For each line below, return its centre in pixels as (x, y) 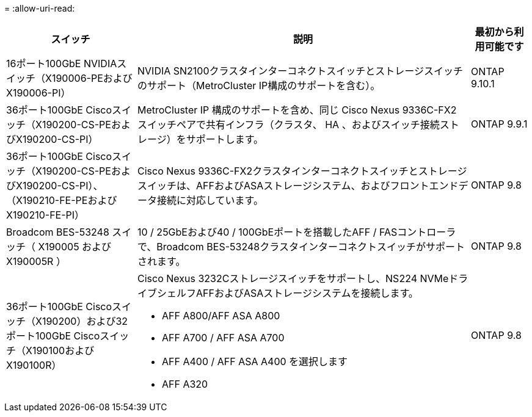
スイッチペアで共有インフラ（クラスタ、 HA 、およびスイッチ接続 (289, 125)
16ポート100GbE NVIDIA (62, 63)
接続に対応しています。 (210, 200)
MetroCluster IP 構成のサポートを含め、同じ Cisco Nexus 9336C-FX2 (297, 110)
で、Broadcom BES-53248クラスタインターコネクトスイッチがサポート (301, 247)
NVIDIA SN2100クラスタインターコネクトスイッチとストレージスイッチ (300, 71)
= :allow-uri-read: (40, 8)
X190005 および (75, 247)
